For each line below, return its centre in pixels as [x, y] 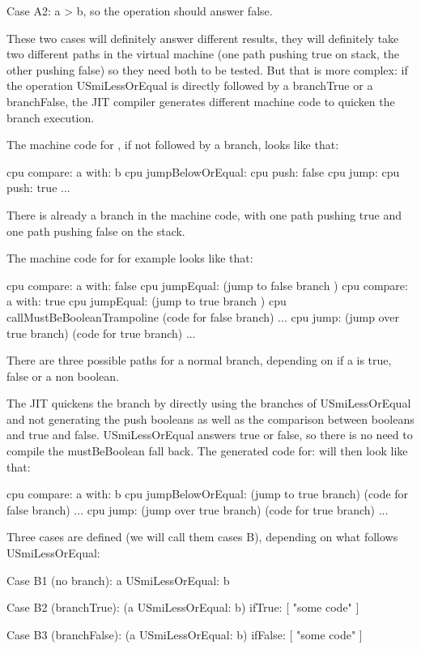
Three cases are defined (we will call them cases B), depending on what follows [202, 537]
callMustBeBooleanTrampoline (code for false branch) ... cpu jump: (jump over [203, 316]
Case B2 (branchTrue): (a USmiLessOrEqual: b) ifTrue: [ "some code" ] [183, 607]
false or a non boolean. [63, 376]
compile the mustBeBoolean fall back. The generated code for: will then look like [207, 451]
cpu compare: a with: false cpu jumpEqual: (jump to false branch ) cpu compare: [207, 285]
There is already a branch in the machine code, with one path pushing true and [204, 214]
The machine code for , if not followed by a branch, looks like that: [173, 145]
